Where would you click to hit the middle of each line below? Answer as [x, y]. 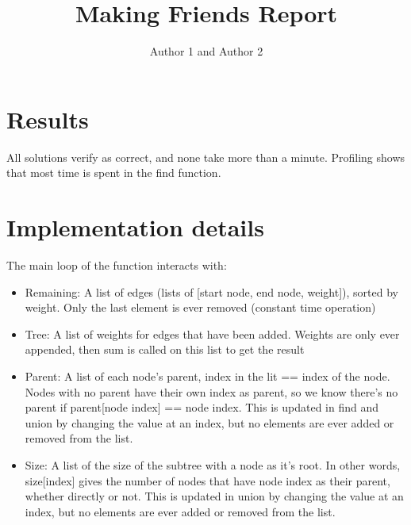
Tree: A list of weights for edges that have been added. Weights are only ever [212, 333]
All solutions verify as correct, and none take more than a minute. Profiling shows [206, 157]
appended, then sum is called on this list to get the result [165, 349]
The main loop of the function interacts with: [117, 264]
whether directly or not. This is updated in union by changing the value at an [214, 496]
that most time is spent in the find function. [114, 172]
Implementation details [135, 227]
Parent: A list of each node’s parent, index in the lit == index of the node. [207, 376]
